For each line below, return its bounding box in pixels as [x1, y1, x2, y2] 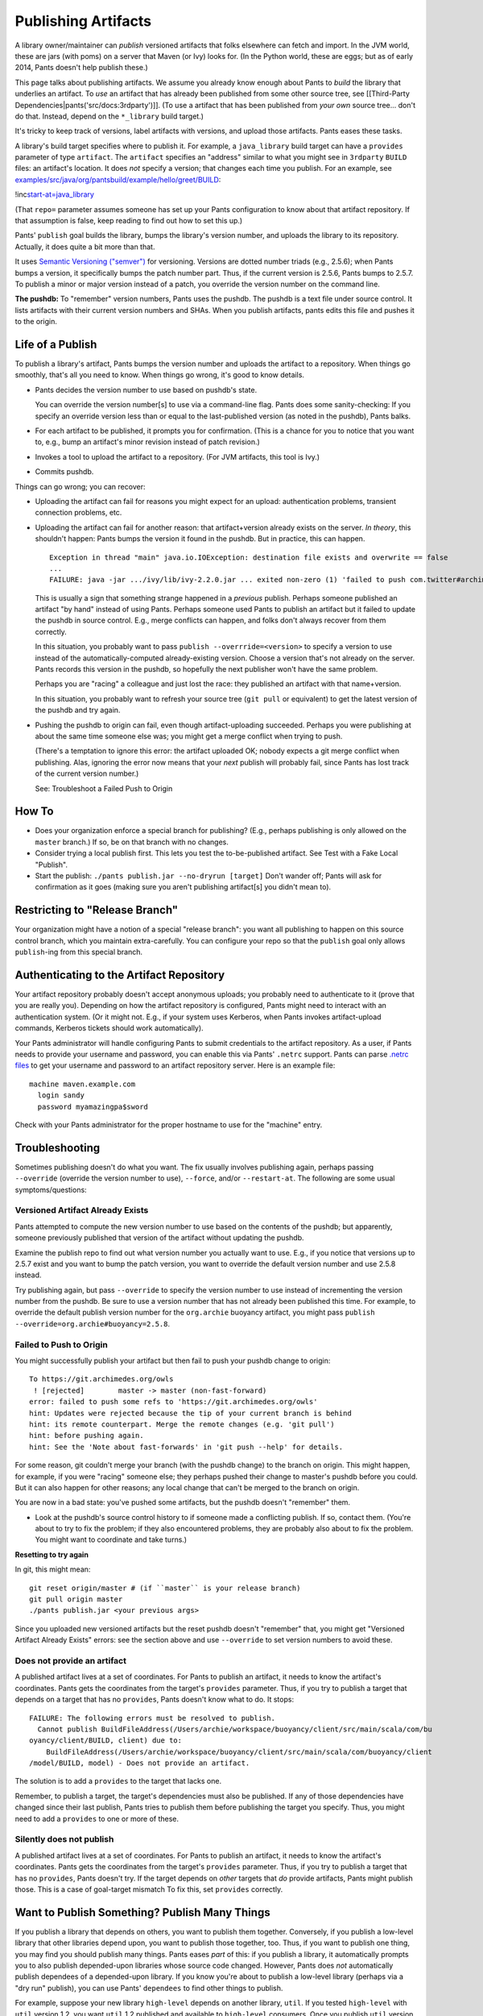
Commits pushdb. [35, 467, 94, 477]
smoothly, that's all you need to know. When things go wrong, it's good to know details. [14, 370, 305, 380]
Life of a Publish [14, 337, 97, 351]
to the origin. [14, 317, 58, 327]
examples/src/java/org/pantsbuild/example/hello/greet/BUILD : [14, 174, 221, 185]
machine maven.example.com [29, 1079, 136, 1089]
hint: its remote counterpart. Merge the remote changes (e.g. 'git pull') [29, 1419, 335, 1429]
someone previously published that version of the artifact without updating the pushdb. [14, 1233, 304, 1243]
